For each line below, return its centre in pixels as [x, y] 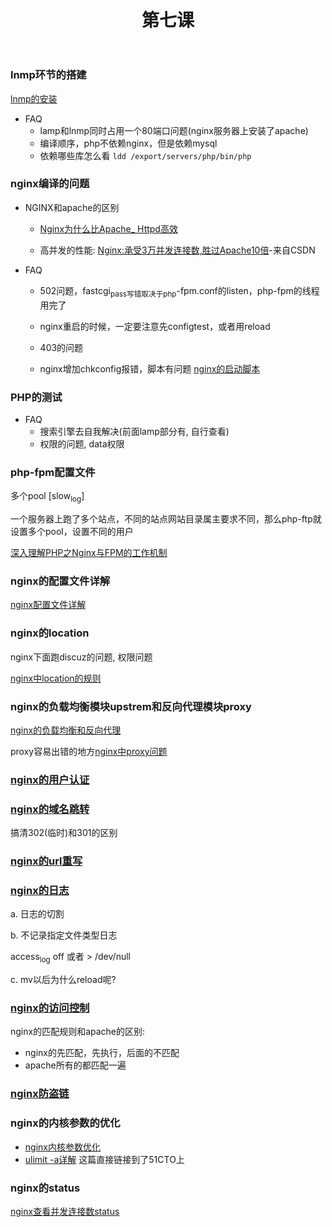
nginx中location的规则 [56, 678]
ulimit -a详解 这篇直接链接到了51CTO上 [104, 1159]
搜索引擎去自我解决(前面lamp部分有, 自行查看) [134, 431]
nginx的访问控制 [50, 1008]
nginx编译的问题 [50, 184]
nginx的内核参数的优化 [65, 1123]
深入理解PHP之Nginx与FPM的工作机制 [89, 553]
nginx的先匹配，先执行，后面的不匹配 [102, 1053]
